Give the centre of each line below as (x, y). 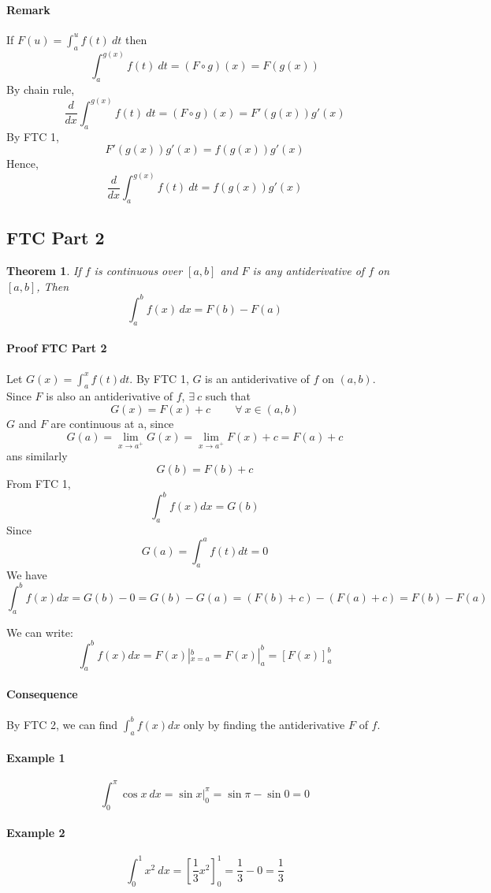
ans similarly (37, 456)
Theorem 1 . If (44, 271)
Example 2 (36, 833)
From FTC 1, (39, 483)
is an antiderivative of (257, 378)
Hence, (22, 164)
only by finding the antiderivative (264, 724)
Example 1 (36, 758)
